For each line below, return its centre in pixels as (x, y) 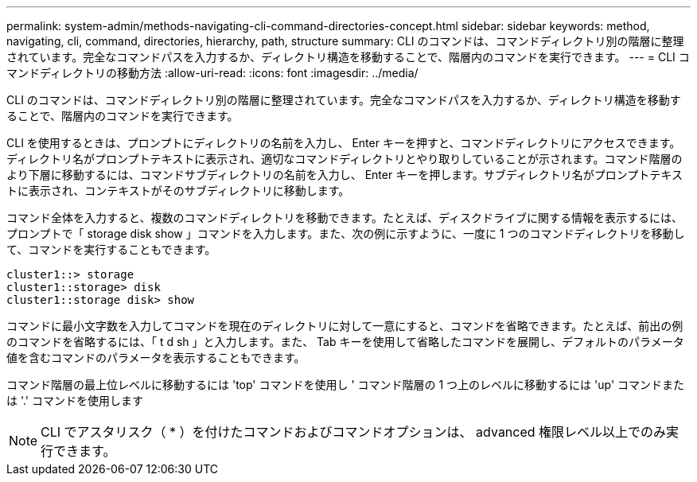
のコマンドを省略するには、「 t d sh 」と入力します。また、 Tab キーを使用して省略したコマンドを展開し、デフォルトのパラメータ (345, 342)
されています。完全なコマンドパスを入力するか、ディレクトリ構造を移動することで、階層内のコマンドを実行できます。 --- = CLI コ (348, 57)
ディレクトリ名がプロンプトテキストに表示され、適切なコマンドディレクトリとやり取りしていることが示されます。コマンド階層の (345, 159)
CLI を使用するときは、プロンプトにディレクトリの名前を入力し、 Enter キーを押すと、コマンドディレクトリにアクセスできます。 (344, 143)
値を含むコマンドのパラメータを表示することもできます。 (156, 358)
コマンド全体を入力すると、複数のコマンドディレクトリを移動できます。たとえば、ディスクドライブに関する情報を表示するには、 (345, 218)
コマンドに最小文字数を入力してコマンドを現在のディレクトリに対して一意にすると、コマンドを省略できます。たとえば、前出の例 (345, 326)
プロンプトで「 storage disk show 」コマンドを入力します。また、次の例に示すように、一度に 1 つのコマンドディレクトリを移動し (346, 233)
